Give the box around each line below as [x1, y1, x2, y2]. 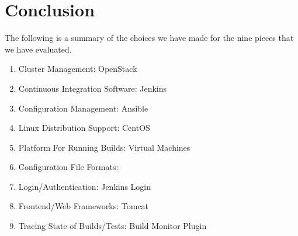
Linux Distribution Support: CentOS [18, 122, 150, 134]
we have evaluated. [5, 43, 72, 55]
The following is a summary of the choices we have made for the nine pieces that [5, 32, 294, 44]
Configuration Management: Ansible [18, 102, 148, 114]
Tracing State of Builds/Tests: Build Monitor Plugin [18, 220, 207, 232]
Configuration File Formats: [18, 161, 119, 173]
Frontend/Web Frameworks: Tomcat [18, 200, 149, 212]
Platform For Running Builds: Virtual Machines [18, 141, 190, 153]
